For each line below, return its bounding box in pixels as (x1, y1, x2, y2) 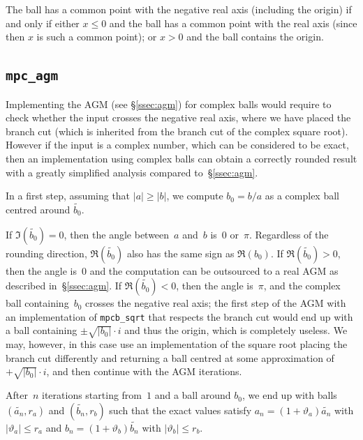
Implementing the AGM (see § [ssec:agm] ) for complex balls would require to (6, 96, 332, 111)
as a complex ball (265, 188, 339, 203)
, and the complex (263, 278, 341, 293)
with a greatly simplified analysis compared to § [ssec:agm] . (6, 165, 258, 179)
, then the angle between (64, 227, 170, 241)
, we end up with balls (242, 388, 337, 402)
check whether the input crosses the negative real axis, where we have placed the (6, 110, 351, 125)
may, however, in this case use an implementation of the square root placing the (6, 337, 348, 351)
